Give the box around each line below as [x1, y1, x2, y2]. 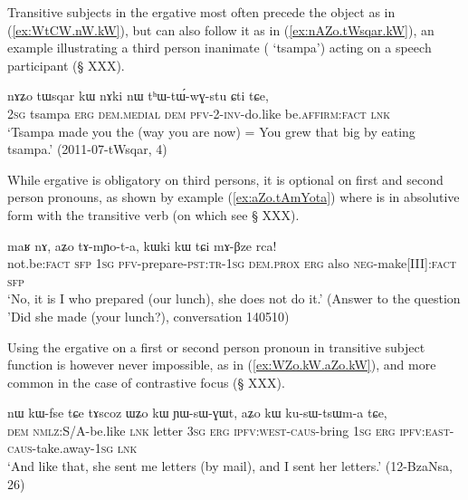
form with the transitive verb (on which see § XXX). [7, 205, 300, 224]
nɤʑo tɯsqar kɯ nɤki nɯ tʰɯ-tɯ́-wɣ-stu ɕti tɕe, [7, 86, 269, 105]
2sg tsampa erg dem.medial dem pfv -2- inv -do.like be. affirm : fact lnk [7, 103, 391, 122]
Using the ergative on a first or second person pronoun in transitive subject [7, 337, 425, 356]
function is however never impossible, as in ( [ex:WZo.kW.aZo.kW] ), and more [7, 355, 436, 374]
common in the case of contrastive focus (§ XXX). [7, 372, 285, 391]
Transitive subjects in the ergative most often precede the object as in [7, 3, 396, 21]
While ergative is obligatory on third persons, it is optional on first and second [7, 169, 444, 188]
